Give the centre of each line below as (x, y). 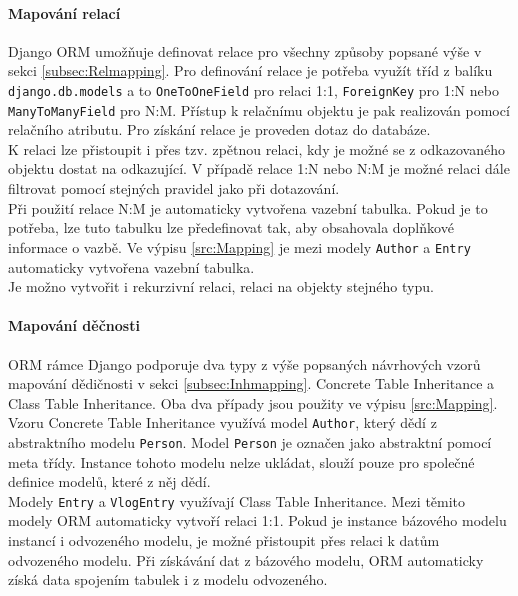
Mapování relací (64, 12)
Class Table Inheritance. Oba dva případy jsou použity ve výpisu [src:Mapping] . (253, 402)
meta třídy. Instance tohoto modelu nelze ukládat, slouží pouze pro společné (241, 461)
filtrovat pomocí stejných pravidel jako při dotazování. (174, 188)
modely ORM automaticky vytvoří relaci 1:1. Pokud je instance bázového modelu (257, 520)
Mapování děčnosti (74, 325)
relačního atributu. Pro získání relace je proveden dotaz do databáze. (219, 129)
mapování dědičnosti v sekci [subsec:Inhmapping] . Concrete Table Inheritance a (251, 383)
